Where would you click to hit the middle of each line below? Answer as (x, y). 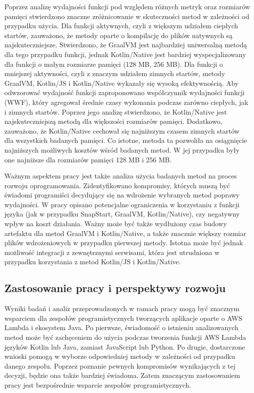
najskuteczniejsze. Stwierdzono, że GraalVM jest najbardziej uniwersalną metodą (126, 45)
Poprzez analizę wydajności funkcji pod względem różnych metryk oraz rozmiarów (127, 6)
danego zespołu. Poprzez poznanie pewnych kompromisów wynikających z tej (120, 365)
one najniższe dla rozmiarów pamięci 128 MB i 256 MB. (88, 159)
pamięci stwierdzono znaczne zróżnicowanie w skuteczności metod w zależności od (127, 16)
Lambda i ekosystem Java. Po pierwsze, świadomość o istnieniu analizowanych (121, 327)
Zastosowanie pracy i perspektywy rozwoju (115, 288)
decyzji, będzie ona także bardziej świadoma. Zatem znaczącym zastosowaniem (122, 375)
